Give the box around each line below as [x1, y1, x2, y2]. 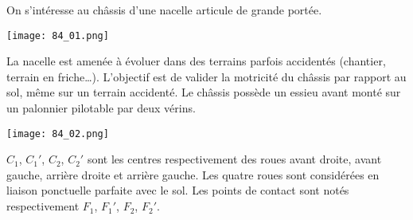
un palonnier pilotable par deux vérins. [6, 100, 196, 116]
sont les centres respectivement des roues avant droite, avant [87, 151, 382, 167]
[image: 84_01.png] [6, 29, 109, 41]
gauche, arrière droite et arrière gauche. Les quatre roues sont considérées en [6, 166, 380, 183]
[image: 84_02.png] [6, 128, 109, 139]
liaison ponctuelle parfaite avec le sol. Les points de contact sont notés [6, 182, 349, 198]
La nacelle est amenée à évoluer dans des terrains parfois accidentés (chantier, [6, 53, 386, 69]
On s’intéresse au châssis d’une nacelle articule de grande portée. [6, 2, 322, 18]
